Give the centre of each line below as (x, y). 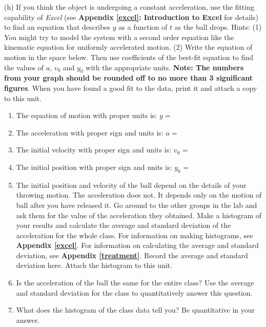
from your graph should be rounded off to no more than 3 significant (128, 78)
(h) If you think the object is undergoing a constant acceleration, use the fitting (129, 7)
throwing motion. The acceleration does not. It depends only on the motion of (139, 195)
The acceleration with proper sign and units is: (90, 132)
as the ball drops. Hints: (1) (218, 27)
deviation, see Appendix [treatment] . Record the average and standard (132, 255)
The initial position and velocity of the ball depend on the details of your (131, 185)
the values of (24, 67)
